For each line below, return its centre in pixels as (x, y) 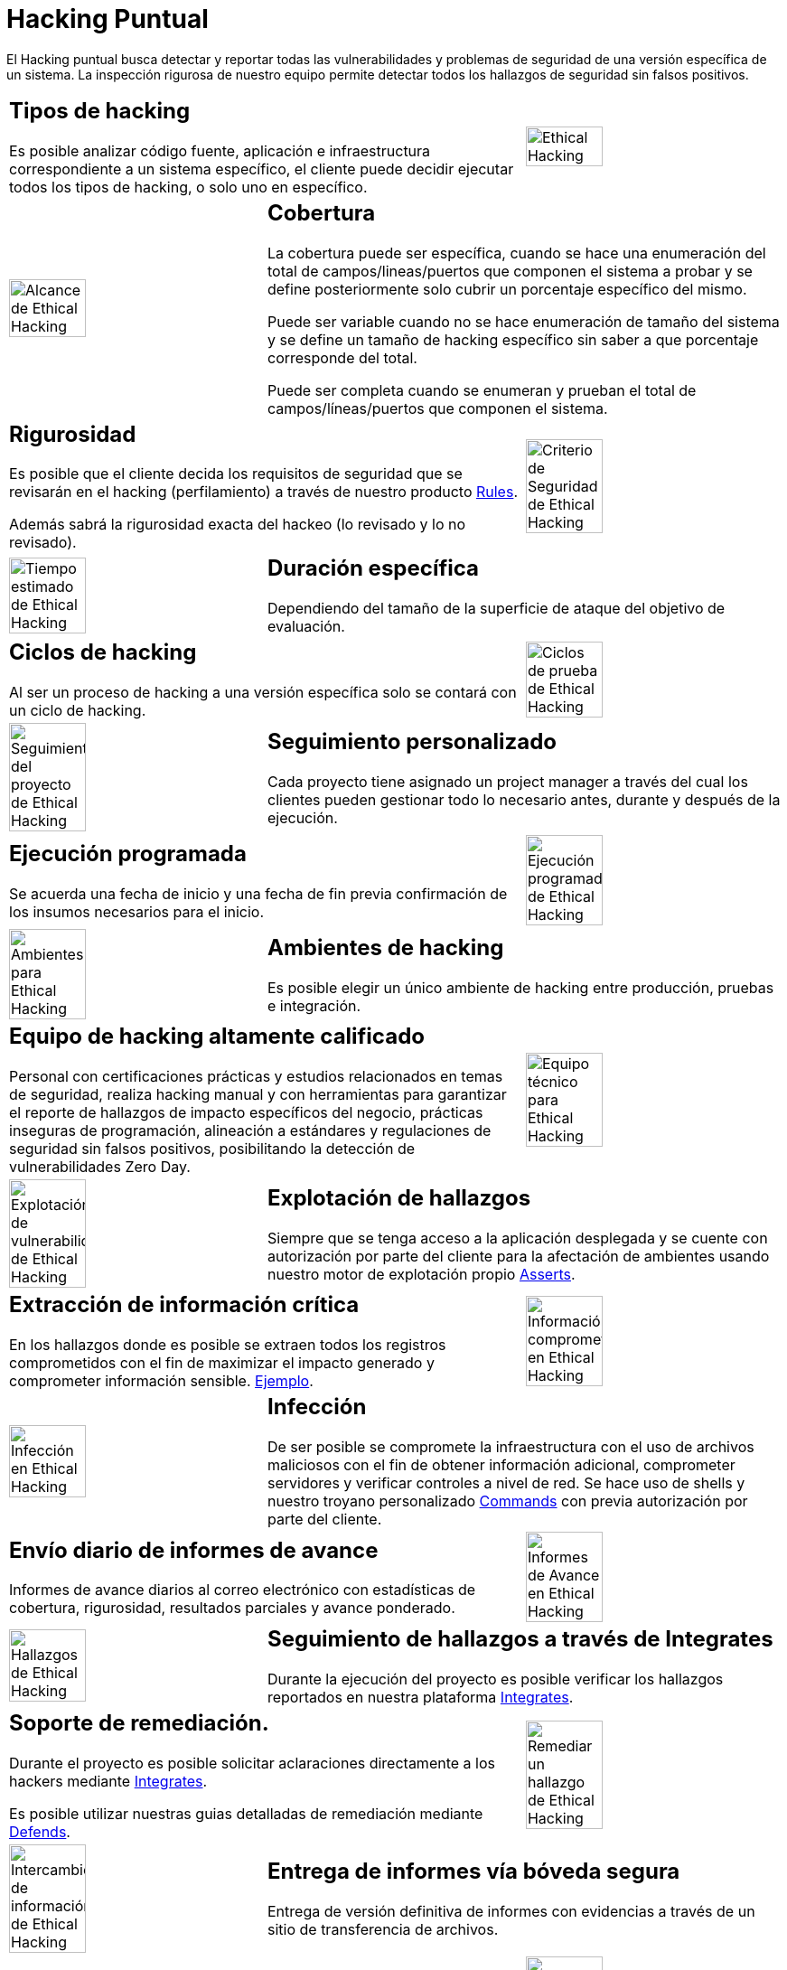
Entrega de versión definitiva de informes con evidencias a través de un (511, 1912)
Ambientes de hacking (385, 947)
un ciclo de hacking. (78, 711)
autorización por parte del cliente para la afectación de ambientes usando (518, 1256)
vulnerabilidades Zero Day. (100, 1167)
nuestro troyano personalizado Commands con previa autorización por (507, 1501)
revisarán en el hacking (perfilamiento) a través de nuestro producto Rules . (263, 492)
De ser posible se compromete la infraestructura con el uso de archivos (511, 1447)
